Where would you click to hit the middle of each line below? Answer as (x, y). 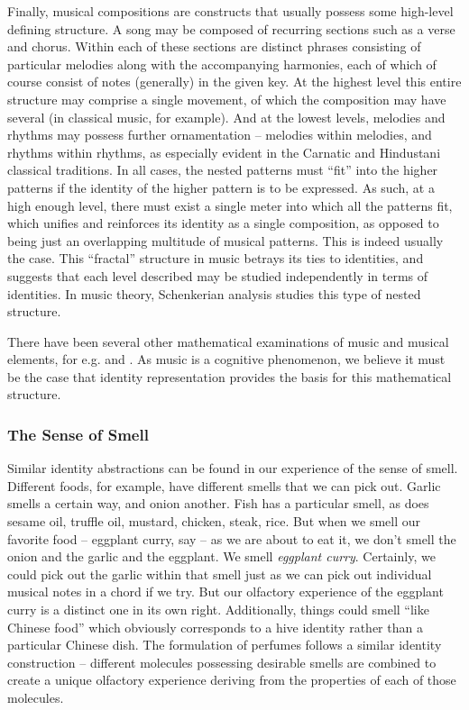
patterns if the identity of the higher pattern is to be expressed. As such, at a (221, 187)
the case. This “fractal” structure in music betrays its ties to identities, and (216, 258)
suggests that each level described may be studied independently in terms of (218, 275)
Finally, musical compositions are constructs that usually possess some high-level (230, 11)
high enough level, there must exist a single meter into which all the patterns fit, (230, 205)
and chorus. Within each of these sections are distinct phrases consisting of (214, 46)
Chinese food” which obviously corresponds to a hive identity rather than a (215, 627)
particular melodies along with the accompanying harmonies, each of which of (222, 64)
